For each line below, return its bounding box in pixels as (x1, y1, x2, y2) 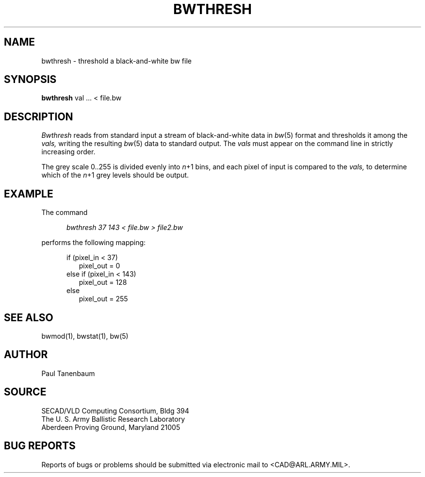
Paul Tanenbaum (41, 369, 95, 378)
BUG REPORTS (4, 440, 76, 452)
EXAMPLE (4, 187, 53, 200)
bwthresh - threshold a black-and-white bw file (41, 56, 192, 65)
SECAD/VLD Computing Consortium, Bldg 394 (41, 406, 189, 415)
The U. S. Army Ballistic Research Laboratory (41, 414, 185, 423)
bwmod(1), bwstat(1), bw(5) (41, 331, 129, 340)
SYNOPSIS (4, 73, 57, 86)
